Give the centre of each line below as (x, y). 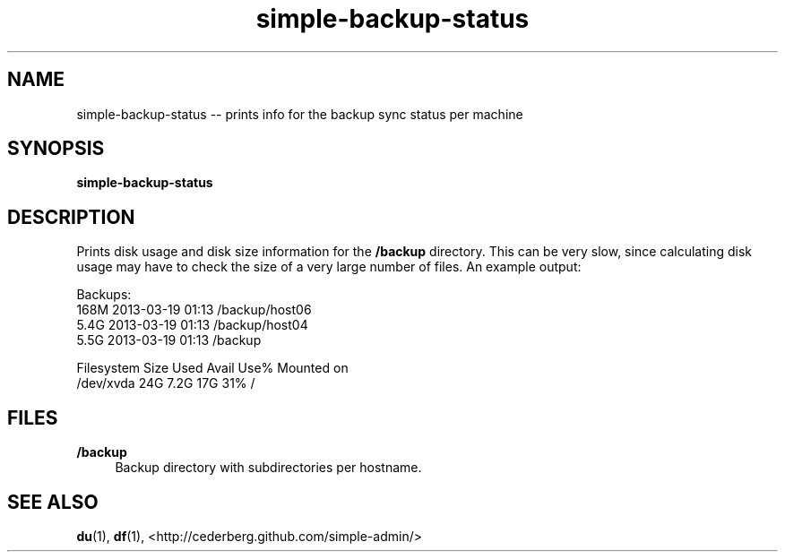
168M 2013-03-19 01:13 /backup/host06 (194, 310)
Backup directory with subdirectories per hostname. (268, 468)
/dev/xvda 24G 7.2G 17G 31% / (166, 383)
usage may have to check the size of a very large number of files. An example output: (329, 267)
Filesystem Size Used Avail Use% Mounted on (212, 368)
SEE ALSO (53, 502)
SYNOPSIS (56, 149)
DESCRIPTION (71, 217)
